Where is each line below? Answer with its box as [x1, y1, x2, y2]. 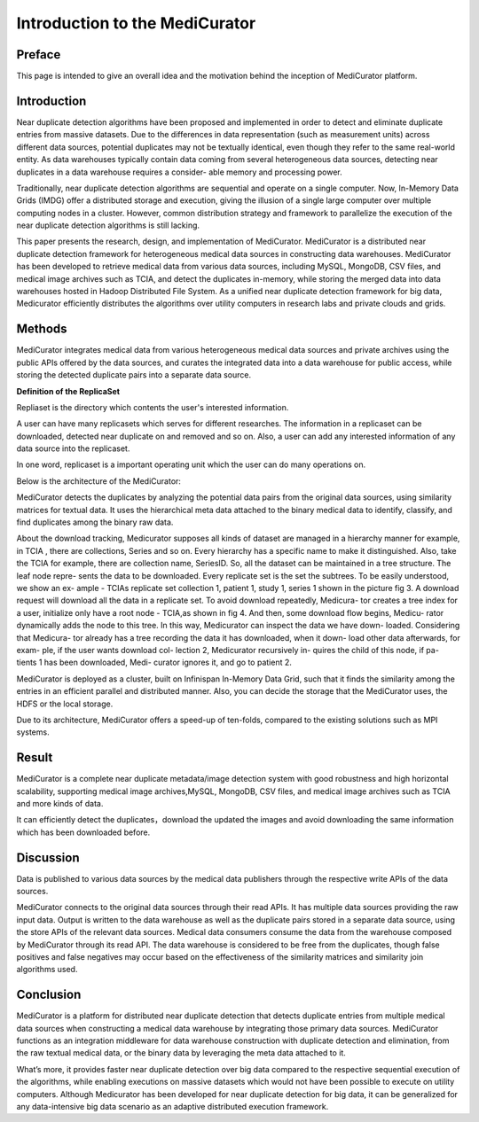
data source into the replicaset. [16, 443, 130, 454]
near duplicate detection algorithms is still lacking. [16, 220, 200, 230]
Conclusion [16, 987, 82, 1002]
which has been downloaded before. [16, 827, 151, 838]
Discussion [16, 850, 80, 865]
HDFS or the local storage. [16, 698, 114, 709]
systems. [16, 727, 50, 737]
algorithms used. [16, 964, 78, 975]
